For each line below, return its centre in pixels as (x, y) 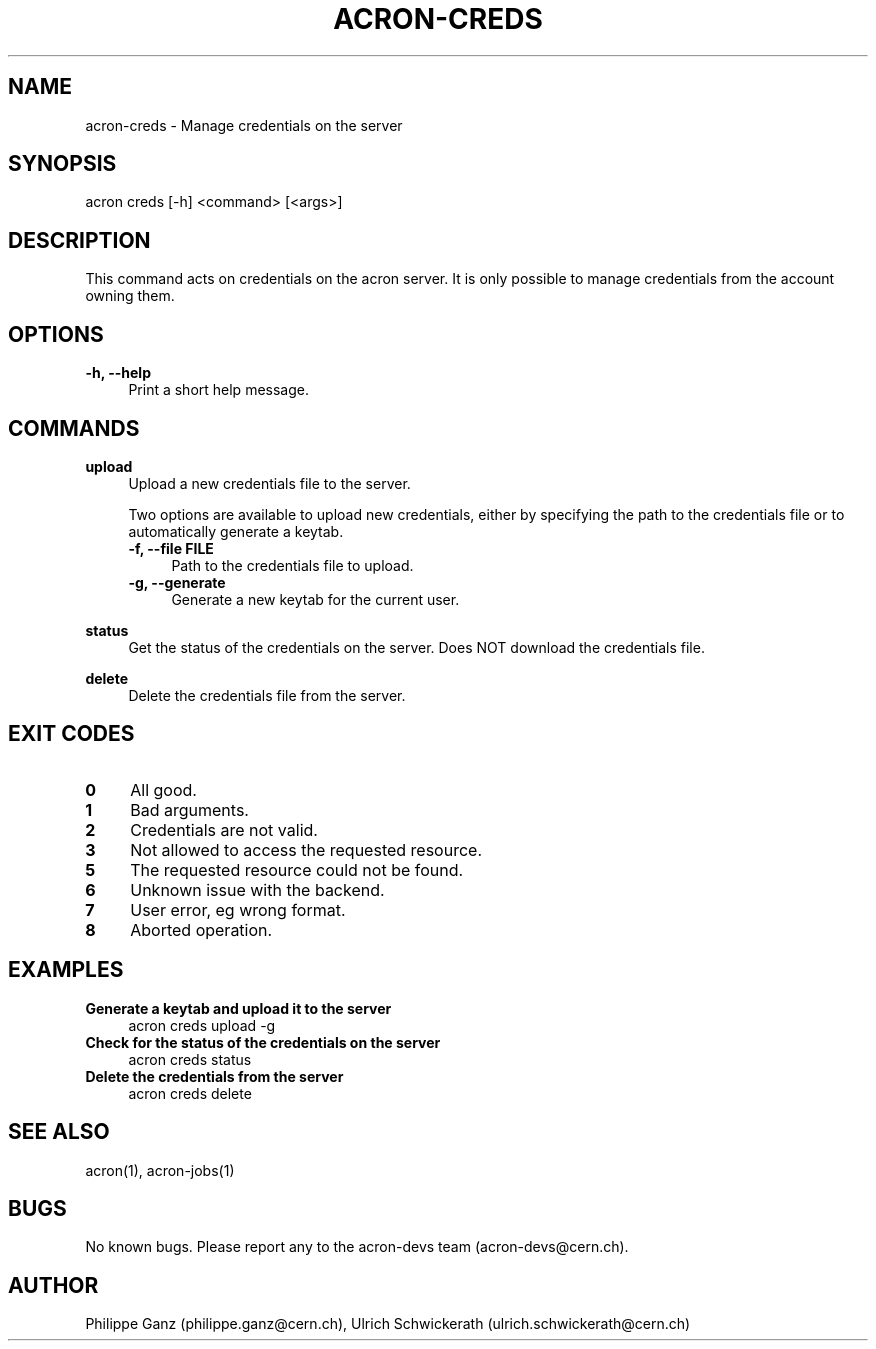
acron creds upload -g (202, 1025)
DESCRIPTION (79, 240)
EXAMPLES (66, 970)
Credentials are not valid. (224, 829)
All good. (163, 789)
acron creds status (190, 1059)
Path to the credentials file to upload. (292, 565)
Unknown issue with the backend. (257, 889)
